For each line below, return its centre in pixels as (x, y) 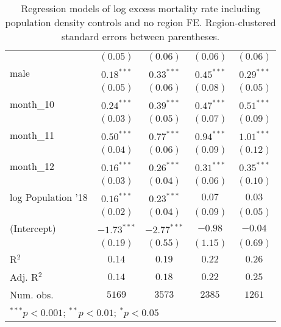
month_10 (32, 104)
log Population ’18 (49, 197)
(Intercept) (33, 228)
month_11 (32, 135)
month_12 (32, 166)
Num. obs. (32, 294)
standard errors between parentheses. (141, 36)
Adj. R (24, 277)
